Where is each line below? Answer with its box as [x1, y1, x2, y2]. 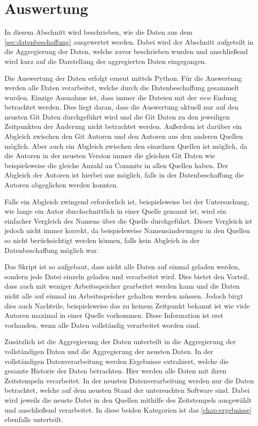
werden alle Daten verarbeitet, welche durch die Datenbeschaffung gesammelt [4, 82, 239, 93]
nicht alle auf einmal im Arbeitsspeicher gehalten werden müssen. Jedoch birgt [4, 290, 243, 301]
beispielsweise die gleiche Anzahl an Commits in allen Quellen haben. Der [4, 160, 228, 170]
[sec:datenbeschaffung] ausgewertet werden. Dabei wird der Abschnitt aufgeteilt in [4, 36, 254, 47]
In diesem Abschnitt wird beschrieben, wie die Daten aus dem [4, 27, 193, 37]
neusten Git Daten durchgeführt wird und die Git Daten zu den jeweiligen [4, 111, 230, 122]
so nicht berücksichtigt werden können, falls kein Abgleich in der [4, 235, 200, 245]
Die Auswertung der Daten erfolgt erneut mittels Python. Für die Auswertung [4, 72, 242, 83]
